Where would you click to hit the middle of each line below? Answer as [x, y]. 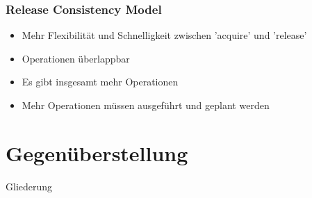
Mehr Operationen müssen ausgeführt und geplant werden [146, 105]
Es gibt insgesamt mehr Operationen [100, 82]
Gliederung [29, 186]
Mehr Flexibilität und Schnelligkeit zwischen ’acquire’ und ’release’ [164, 35]
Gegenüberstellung [97, 152]
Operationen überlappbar [76, 58]
